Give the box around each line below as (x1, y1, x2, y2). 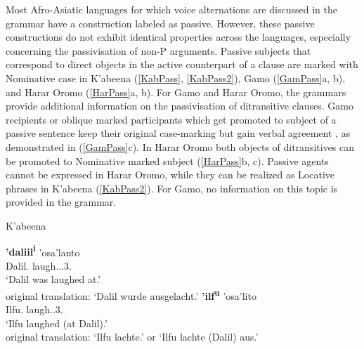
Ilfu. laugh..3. (6, 302, 63, 317)
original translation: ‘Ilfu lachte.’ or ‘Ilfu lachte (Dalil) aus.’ (6, 329, 259, 344)
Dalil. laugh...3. (6, 258, 72, 272)
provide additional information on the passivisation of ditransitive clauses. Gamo (6, 98, 354, 113)
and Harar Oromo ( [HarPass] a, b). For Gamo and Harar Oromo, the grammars (6, 84, 346, 99)
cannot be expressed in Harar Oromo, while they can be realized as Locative (6, 167, 335, 182)
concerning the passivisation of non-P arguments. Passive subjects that (6, 43, 311, 58)
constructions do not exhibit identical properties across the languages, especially (6, 29, 351, 44)
